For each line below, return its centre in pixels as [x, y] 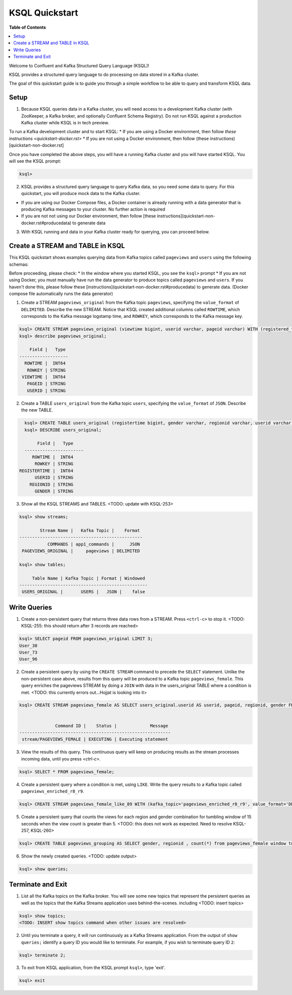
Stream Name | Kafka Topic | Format [90, 530]
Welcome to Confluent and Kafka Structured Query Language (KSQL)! [79, 65]
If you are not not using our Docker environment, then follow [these [89, 216]
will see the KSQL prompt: [35, 161]
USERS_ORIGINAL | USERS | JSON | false [84, 592]
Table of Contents [27, 27]
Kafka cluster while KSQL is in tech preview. [65, 122]
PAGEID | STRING [46, 384]
